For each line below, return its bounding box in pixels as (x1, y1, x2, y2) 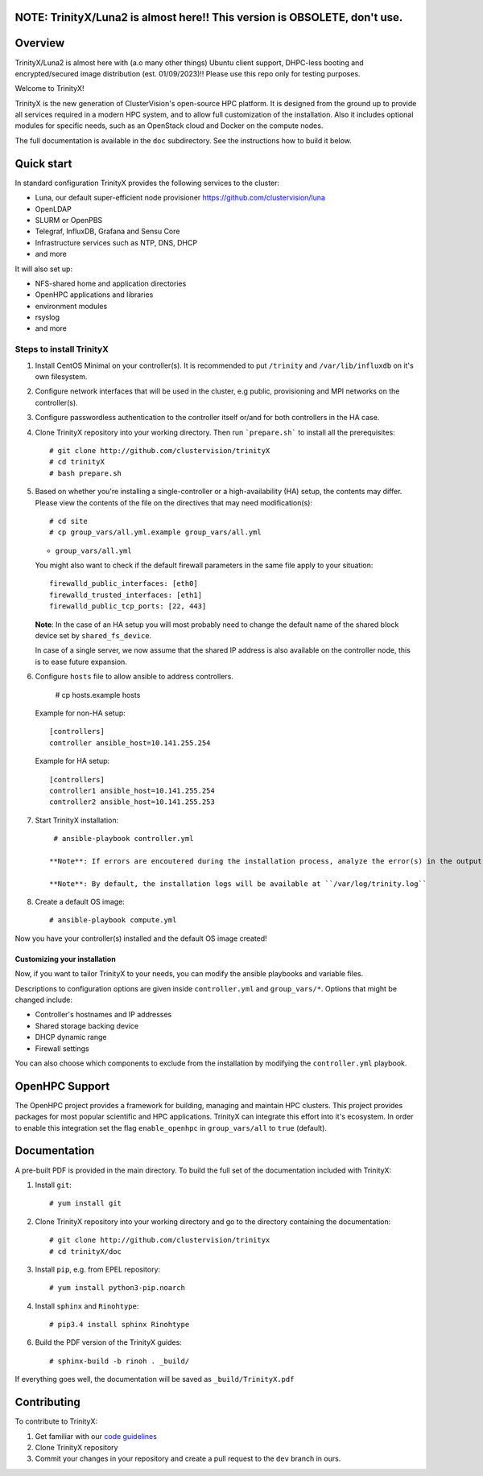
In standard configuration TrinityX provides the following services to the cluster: (14, 178, 280, 188)
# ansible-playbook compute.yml (49, 916, 177, 925)
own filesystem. (35, 372, 88, 381)
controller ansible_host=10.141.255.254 (49, 738, 211, 748)
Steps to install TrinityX (14, 344, 109, 355)
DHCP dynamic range (35, 1033, 107, 1042)
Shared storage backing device (35, 1020, 139, 1030)
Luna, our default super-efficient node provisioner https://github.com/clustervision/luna (35, 193, 326, 203)
